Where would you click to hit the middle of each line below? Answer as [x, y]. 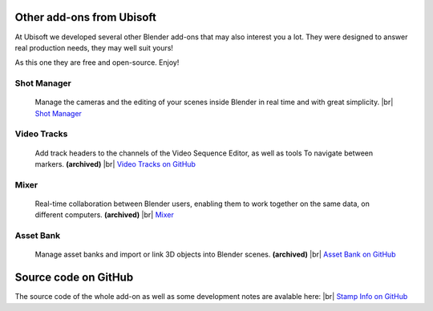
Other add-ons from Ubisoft [85, 17]
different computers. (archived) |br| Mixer [104, 215]
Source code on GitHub [74, 278]
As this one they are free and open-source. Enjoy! [97, 63]
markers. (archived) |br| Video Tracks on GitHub [115, 164]
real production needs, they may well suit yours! [94, 47]
